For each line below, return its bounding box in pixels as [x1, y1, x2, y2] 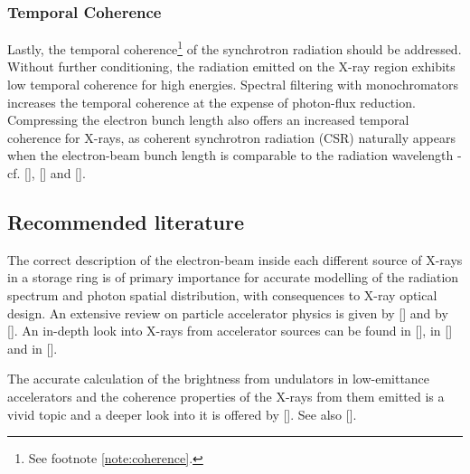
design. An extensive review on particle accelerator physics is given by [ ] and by [7, 303, 448, 322]
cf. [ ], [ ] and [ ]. [7, 164, 86, 183]
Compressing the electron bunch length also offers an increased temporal [7, 110, 409, 129]
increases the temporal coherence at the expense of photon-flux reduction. [7, 92, 416, 111]
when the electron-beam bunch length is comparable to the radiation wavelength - [7, 146, 462, 165]
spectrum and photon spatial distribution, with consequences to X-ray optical [7, 286, 437, 305]
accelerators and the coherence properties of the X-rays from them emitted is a [7, 386, 445, 405]
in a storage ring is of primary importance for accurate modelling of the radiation [7, 268, 459, 287]
